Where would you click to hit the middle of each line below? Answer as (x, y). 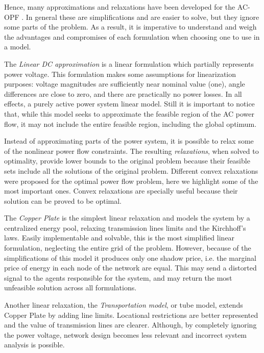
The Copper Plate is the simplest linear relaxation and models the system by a (127, 218)
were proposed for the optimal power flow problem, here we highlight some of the (131, 181)
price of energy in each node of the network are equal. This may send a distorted (130, 268)
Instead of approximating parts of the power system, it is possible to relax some (129, 141)
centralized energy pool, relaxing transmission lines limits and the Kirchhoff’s (125, 227)
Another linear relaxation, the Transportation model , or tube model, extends (124, 305)
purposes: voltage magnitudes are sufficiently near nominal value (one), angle (125, 84)
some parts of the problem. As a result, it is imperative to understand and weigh (130, 27)
